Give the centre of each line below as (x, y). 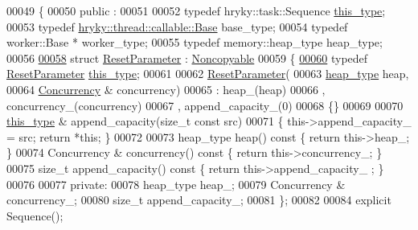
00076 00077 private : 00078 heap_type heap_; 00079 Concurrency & (176, 184)
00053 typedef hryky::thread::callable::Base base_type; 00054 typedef (177, 26)
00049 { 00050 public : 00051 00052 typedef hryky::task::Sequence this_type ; (196, 10)
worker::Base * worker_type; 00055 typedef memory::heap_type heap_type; (195, 42)
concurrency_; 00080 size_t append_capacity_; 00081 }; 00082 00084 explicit (199, 200)
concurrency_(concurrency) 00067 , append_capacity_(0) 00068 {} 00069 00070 (205, 105)
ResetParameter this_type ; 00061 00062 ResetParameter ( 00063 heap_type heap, (208, 74)
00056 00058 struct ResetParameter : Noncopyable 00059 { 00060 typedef (187, 57)
